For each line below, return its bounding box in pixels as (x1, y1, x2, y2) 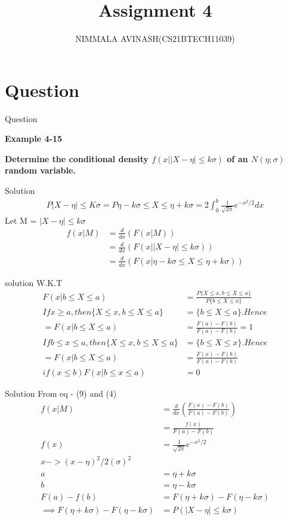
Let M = (5, 214, 37, 226)
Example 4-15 (5, 132, 62, 145)
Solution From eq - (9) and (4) (5, 387, 117, 400)
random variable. (5, 164, 76, 177)
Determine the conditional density (5, 152, 149, 165)
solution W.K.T (5, 276, 63, 288)
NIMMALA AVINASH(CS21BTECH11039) (75, 32, 235, 45)
